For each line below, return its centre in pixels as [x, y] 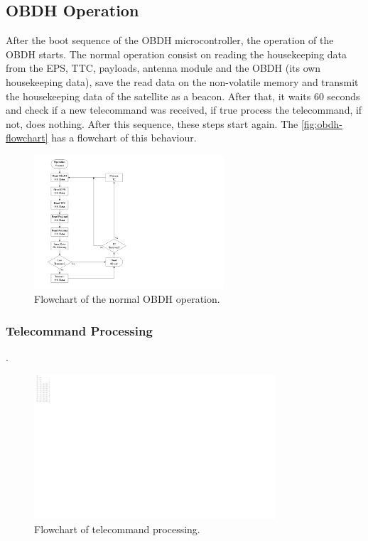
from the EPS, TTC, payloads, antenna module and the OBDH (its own [163, 68]
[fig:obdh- [321, 123]
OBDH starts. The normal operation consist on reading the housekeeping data [177, 54]
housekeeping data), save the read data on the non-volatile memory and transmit [182, 81]
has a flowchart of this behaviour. [124, 138]
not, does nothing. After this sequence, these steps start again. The [152, 123]
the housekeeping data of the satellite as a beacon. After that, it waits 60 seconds [183, 96]
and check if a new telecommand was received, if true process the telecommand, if [184, 110]
